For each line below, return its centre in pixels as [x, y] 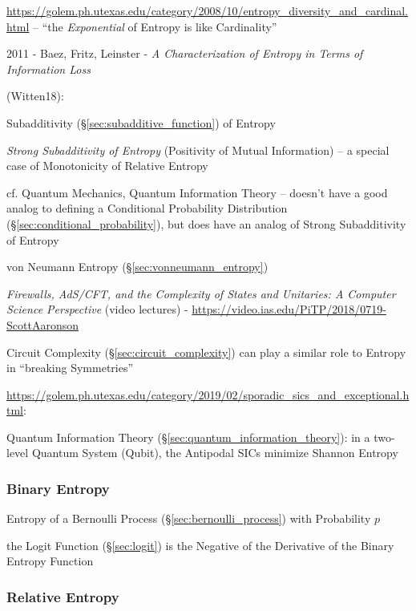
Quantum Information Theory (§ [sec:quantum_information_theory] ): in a [188, 437]
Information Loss [48, 69]
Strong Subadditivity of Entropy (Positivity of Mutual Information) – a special [198, 150]
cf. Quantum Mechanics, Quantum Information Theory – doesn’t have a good [197, 192]
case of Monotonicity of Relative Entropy [107, 166]
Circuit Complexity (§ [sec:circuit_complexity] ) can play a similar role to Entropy [206, 352]
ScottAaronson [42, 324]
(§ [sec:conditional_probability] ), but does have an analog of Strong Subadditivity [206, 223]
